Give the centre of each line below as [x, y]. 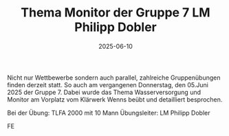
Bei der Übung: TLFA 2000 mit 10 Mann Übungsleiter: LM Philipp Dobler [109, 113]
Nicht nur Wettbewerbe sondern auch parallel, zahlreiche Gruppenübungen [114, 78]
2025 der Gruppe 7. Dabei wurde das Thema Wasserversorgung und [104, 92]
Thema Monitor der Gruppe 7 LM [116, 13]
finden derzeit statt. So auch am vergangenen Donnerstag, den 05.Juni [108, 84]
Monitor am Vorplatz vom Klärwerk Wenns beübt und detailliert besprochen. [115, 99]
